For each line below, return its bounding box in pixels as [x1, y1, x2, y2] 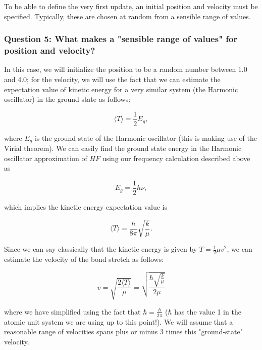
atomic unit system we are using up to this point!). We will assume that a [4, 316, 233, 327]
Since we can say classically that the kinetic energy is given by [4, 244, 197, 254]
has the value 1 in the [174, 306, 241, 317]
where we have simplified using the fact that [4, 306, 141, 317]
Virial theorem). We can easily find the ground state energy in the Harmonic [4, 143, 242, 153]
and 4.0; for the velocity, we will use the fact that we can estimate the [4, 73, 221, 84]
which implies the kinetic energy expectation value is [4, 202, 167, 212]
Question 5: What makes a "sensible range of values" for [4, 32, 238, 45]
